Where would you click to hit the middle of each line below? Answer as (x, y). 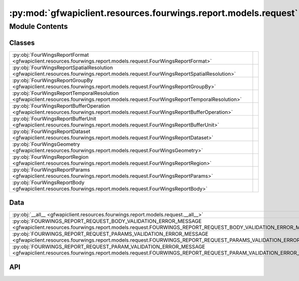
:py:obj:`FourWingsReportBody (48, 182)
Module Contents (39, 26)
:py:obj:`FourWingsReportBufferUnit (54, 119)
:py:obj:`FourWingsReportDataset (51, 131)
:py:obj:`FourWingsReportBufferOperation (61, 106)
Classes (22, 43)
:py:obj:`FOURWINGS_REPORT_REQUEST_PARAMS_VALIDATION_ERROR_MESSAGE (110, 234)
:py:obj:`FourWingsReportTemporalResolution (66, 93)
